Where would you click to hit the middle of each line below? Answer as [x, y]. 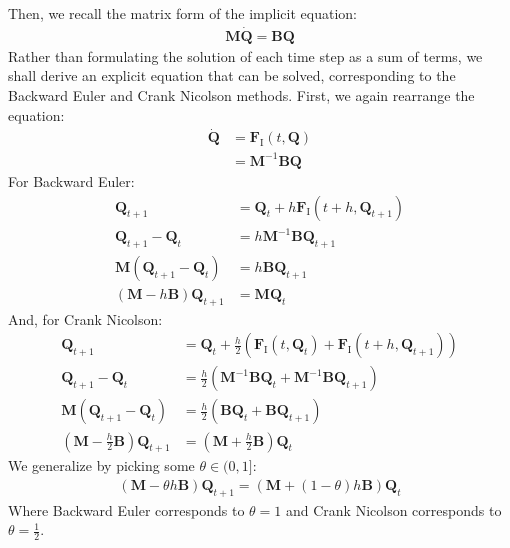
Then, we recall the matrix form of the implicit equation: [182, 13]
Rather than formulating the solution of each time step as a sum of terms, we [245, 55]
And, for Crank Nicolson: [85, 318]
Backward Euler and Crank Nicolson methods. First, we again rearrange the [241, 95]
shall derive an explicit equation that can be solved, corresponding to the [232, 75]
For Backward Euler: [71, 181]
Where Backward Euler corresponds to [126, 509]
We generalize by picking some [101, 465]
